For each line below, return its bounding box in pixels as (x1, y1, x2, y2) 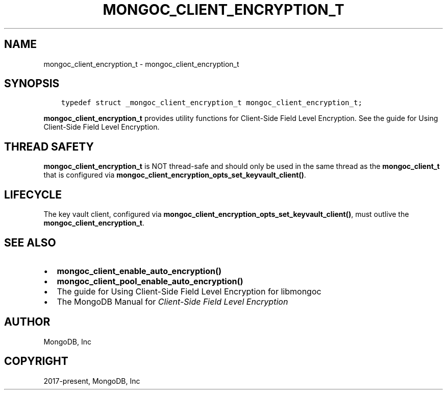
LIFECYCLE (4, 188, 62, 201)
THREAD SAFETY (4, 140, 94, 153)
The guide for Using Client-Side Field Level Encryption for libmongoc (57, 286, 321, 297)
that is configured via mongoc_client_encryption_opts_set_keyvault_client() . (43, 170, 306, 180)
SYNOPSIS (4, 77, 60, 90)
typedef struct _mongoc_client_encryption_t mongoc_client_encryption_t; (61, 98, 362, 107)
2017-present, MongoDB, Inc (43, 376, 140, 385)
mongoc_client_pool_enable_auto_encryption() (57, 276, 243, 286)
